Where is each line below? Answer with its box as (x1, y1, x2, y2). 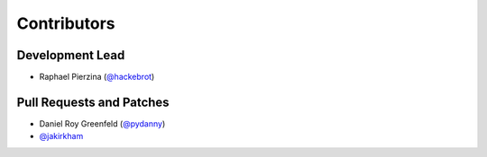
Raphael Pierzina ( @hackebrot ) (39, 72, 155, 83)
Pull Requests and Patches (16, 94, 170, 109)
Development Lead (16, 48, 125, 63)
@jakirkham (39, 131, 84, 142)
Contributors (16, 13, 116, 33)
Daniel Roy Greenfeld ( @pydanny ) (39, 118, 166, 129)
